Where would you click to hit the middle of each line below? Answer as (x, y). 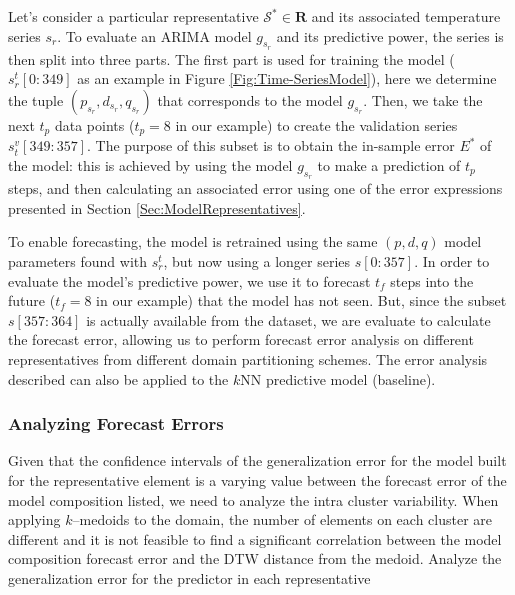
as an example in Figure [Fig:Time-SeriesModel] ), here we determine (287, 78)
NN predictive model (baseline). (338, 378)
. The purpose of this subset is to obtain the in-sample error (271, 145)
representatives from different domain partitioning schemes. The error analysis (248, 358)
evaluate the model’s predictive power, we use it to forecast (189, 280)
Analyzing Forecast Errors (116, 423)
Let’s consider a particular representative (133, 16)
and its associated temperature (406, 16)
